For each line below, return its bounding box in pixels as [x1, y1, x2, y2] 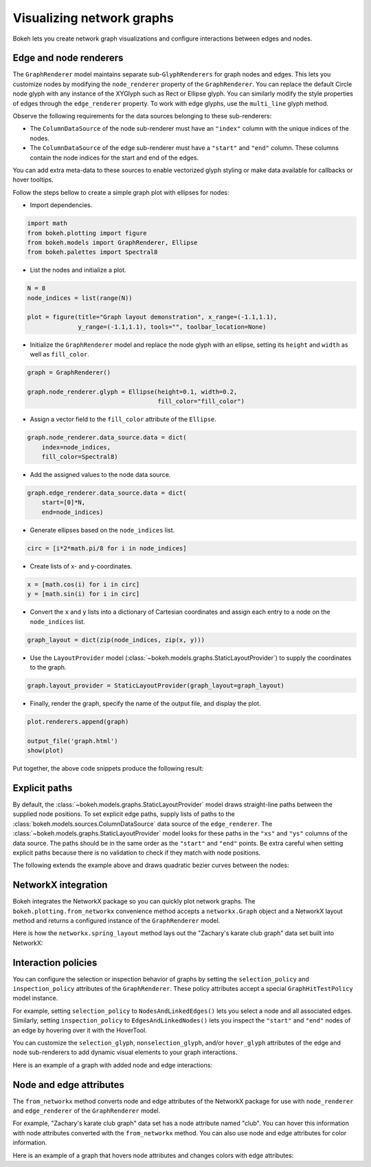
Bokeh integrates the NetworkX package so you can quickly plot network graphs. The [12, 897, 256, 906]
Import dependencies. [30, 201, 93, 209]
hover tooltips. [12, 175, 54, 184]
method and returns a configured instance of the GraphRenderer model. [12, 916, 221, 925]
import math [27, 220, 68, 227]
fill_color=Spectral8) [41, 453, 118, 461]
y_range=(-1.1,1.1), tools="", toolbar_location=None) [78, 323, 267, 330]
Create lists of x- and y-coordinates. [30, 561, 133, 570]
